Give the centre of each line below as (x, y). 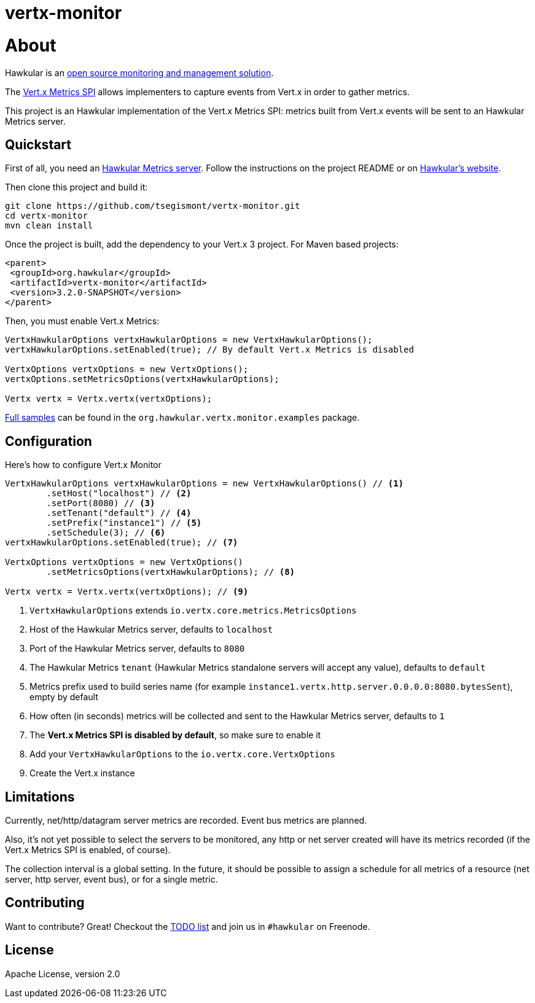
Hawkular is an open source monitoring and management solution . (139, 72)
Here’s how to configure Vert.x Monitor (83, 465)
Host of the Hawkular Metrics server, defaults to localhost (151, 630)
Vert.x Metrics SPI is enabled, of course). (88, 850)
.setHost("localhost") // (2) (119, 494)
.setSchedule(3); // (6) (106, 533)
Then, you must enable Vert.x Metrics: (82, 321)
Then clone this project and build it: (76, 187)
